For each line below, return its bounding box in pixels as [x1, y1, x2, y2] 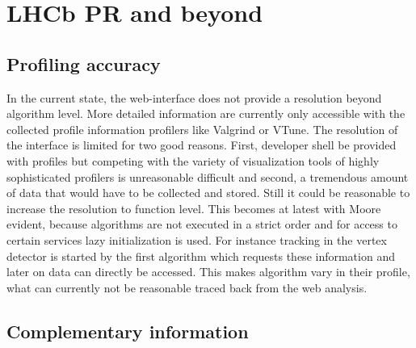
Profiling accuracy [6, 51, 161, 76]
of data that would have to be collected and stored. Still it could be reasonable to [6, 184, 410, 201]
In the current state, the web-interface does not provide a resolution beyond [6, 89, 382, 106]
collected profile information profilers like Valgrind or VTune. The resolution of [6, 120, 398, 137]
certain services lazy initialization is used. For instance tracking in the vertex [6, 231, 387, 248]
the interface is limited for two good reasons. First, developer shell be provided [6, 136, 397, 153]
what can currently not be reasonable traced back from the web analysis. [6, 279, 368, 296]
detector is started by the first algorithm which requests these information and [6, 247, 395, 264]
